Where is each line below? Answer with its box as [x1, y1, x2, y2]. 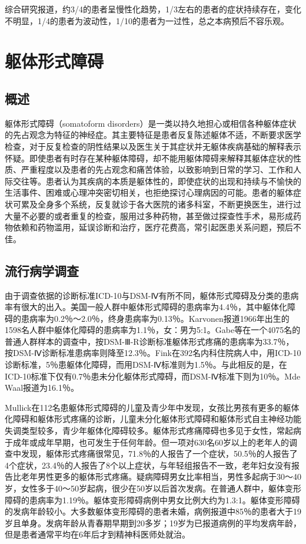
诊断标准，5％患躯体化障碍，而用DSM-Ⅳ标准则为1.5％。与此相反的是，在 [5, 358, 287, 371]
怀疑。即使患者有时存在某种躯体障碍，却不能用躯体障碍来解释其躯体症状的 [5, 151, 293, 164]
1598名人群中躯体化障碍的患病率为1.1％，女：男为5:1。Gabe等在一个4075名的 [5, 324, 301, 336]
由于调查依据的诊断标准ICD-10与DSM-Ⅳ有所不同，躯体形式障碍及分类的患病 [5, 289, 299, 301]
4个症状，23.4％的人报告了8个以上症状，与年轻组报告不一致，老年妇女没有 [5, 459, 291, 471]
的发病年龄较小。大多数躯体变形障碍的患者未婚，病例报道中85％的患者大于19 [5, 505, 301, 517]
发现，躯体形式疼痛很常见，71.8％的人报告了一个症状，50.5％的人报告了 [21, 447, 298, 460]
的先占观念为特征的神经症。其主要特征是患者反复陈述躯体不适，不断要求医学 [5, 128, 301, 141]
